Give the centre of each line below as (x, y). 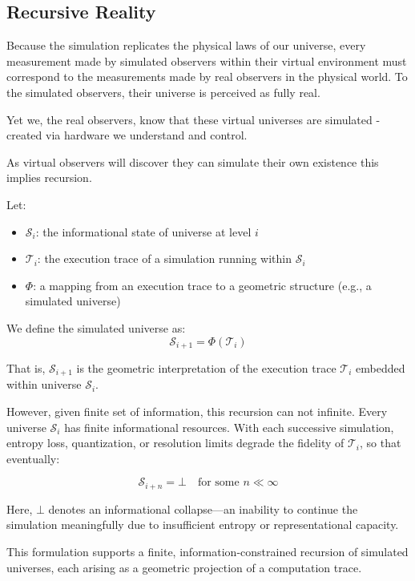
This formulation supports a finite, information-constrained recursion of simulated (207, 552)
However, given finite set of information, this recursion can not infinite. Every (197, 412)
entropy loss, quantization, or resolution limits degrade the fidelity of (175, 443)
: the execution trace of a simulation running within (164, 258)
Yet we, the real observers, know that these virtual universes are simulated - (193, 119)
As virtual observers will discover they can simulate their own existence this (193, 161)
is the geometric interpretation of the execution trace (206, 367)
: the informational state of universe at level (143, 231)
